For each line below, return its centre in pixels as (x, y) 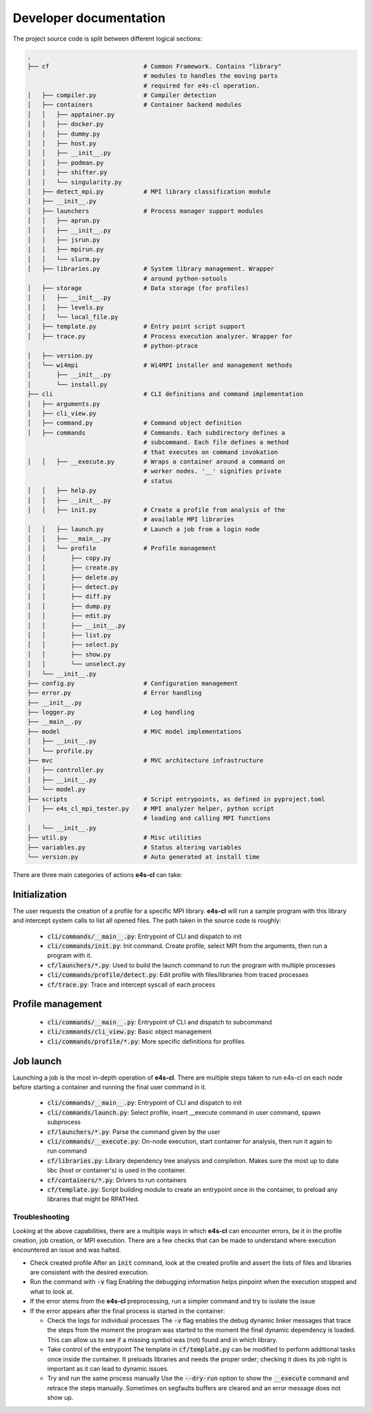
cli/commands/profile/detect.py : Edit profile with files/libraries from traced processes (178, 975)
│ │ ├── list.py (69, 635)
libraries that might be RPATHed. (93, 1199)
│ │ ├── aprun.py (64, 221)
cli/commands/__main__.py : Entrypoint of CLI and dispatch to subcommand (159, 1022)
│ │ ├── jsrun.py (64, 240)
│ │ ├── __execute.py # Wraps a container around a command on (156, 461)
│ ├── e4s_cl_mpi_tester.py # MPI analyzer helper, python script (151, 808)
